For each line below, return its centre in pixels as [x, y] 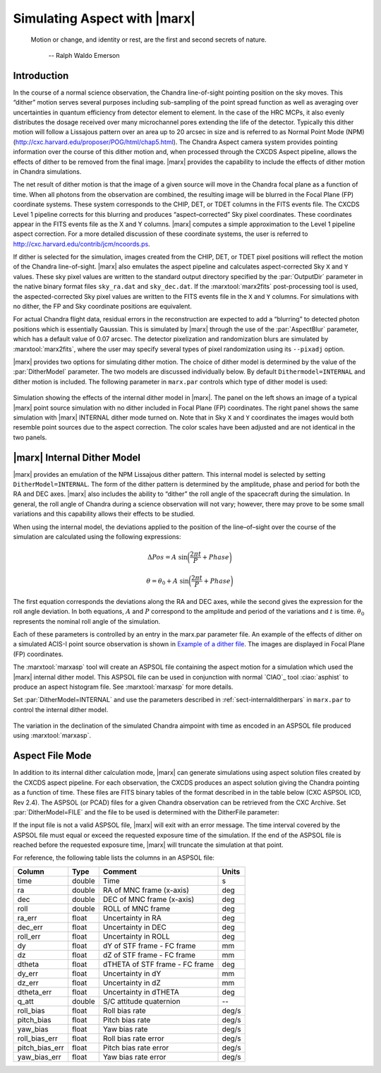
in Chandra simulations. [47, 171]
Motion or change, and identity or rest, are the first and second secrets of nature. [149, 40]
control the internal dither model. [61, 709]
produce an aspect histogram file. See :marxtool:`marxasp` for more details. [123, 687]
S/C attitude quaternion [141, 1001]
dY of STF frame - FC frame [149, 945]
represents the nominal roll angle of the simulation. [87, 621]
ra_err [27, 918]
